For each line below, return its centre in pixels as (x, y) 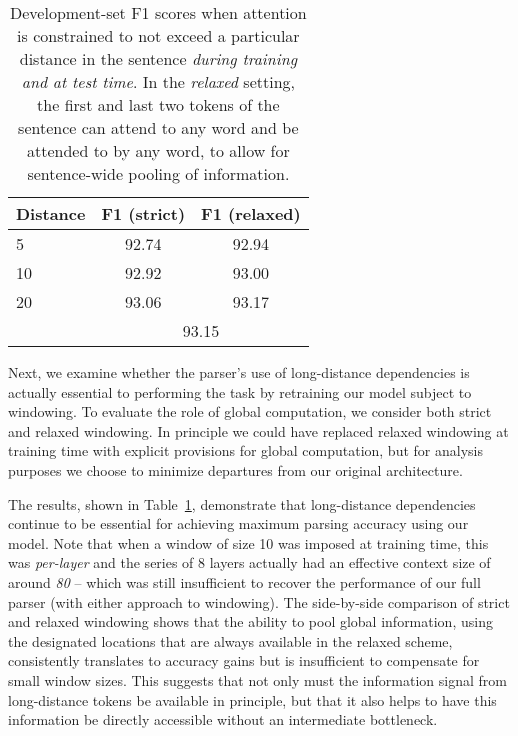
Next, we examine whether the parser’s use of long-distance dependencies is (239, 372)
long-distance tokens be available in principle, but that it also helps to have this (252, 699)
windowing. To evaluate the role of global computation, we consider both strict (250, 411)
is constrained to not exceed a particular (158, 35)
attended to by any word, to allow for (158, 150)
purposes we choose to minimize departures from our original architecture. (235, 469)
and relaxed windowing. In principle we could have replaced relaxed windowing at (258, 430)
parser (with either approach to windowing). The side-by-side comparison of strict (259, 601)
